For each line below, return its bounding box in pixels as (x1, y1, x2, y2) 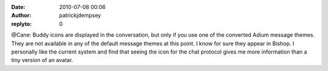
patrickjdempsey (59, 12, 101, 19)
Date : (11, 4, 26, 10)
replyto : (11, 20, 32, 27)
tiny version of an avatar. (11, 57, 73, 64)
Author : (11, 12, 32, 19)
